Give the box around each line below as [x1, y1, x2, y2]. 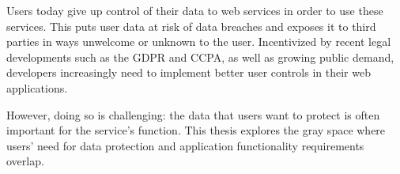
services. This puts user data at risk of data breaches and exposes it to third [6, 17, 376, 34]
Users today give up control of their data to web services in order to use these [6, 2, 383, 18]
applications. [6, 79, 68, 96]
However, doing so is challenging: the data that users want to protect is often [6, 106, 380, 123]
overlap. [6, 153, 44, 169]
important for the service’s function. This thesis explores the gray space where [6, 122, 386, 138]
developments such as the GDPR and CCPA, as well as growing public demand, [6, 48, 394, 65]
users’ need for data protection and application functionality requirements [6, 137, 364, 153]
